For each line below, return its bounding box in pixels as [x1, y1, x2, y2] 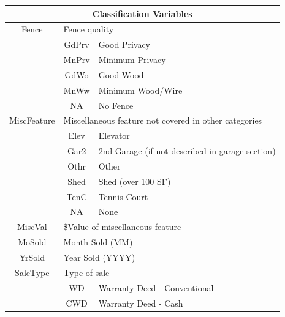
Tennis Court [98, 190, 148, 203]
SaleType [15, 266, 50, 278]
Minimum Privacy [98, 53, 166, 66]
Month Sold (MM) [63, 236, 133, 248]
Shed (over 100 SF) [98, 174, 171, 187]
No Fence [98, 99, 134, 111]
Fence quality [63, 23, 114, 35]
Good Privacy [98, 38, 150, 51]
